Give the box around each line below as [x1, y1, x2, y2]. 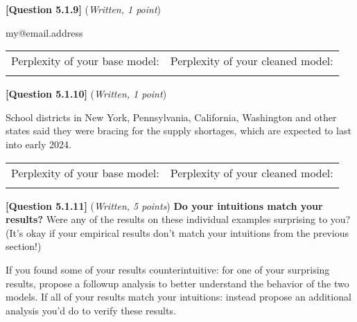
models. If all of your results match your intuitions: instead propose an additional [6, 289, 351, 304]
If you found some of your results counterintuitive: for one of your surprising [6, 262, 330, 276]
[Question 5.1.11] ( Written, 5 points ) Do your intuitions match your [6, 198, 323, 213]
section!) [6, 239, 42, 253]
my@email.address [6, 25, 83, 39]
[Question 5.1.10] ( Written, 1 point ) [6, 87, 167, 101]
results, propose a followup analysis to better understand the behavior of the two [6, 276, 349, 290]
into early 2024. [6, 136, 71, 151]
